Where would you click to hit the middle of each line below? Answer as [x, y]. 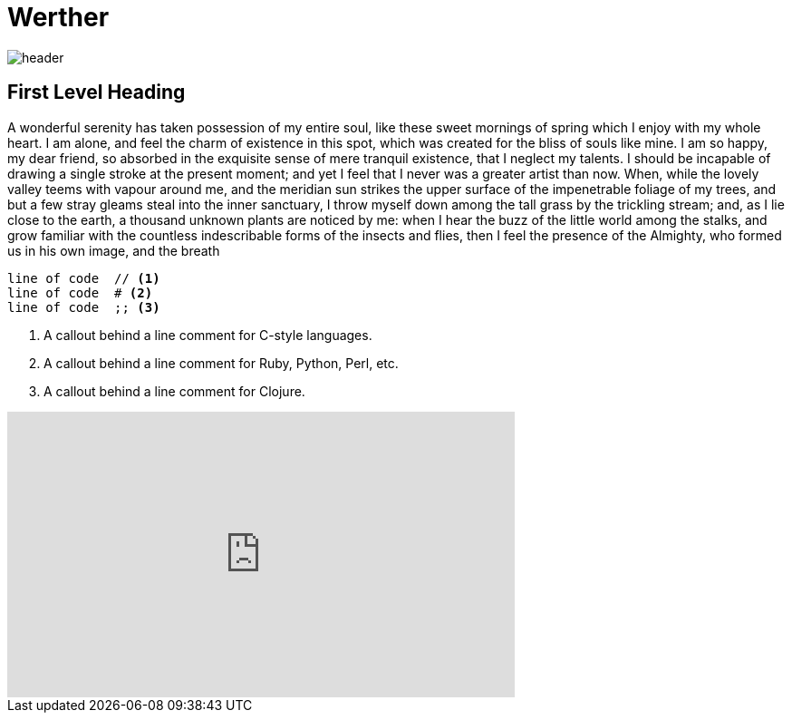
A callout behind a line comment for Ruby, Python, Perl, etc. [221, 363]
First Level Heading [97, 92]
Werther [58, 17]
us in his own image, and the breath [114, 250]
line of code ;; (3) [84, 307]
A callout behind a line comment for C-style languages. [208, 335]
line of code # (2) [80, 292]
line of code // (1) [84, 278]
